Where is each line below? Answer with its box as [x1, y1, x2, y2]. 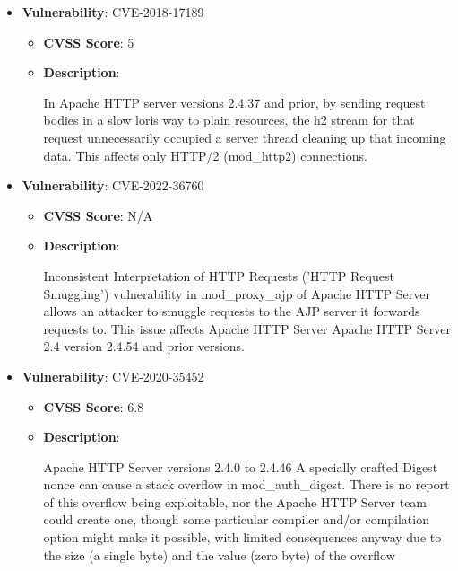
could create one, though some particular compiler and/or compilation [43, 510, 429, 529]
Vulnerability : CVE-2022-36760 [22, 176, 204, 195]
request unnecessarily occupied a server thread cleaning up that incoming [43, 127, 446, 146]
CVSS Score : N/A [43, 206, 153, 224]
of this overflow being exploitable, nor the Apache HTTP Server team [43, 492, 428, 511]
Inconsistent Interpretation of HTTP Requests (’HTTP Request [43, 266, 394, 285]
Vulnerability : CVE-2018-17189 [22, 3, 204, 21]
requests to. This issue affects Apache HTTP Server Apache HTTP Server [43, 319, 452, 338]
